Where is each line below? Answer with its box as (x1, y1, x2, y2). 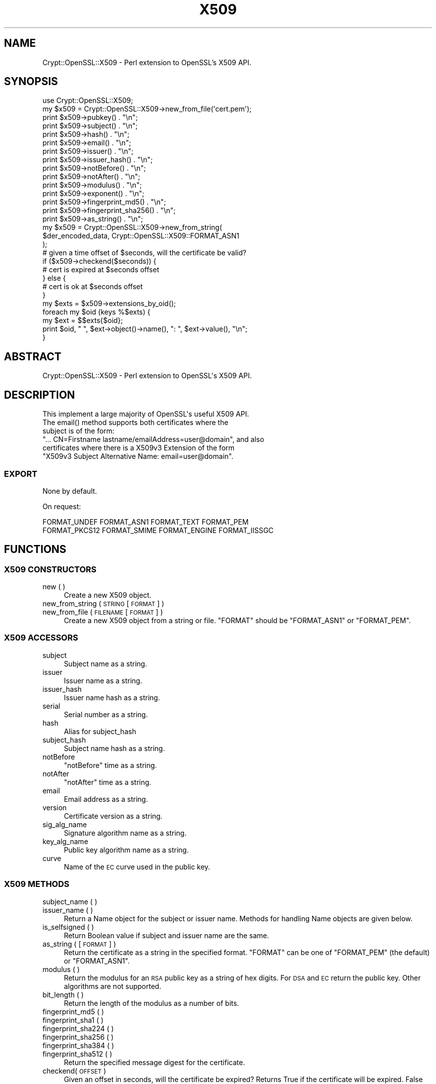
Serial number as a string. (64, 710, 148, 719)
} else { (42, 274, 66, 283)
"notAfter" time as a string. (64, 777, 151, 786)
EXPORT (4, 468, 37, 479)
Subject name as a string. (64, 659, 147, 668)
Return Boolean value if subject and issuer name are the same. (64, 931, 269, 940)
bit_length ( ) (42, 990, 84, 999)
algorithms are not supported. (64, 981, 161, 990)
